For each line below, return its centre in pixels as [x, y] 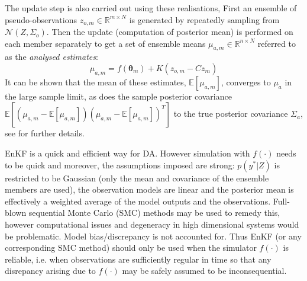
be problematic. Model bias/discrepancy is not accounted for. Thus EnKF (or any [153, 236]
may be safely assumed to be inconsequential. [204, 271]
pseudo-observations [41, 19]
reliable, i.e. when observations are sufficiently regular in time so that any [138, 259]
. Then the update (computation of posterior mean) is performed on [170, 32]
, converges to [246, 82]
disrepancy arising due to [50, 271]
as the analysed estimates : [51, 57]
